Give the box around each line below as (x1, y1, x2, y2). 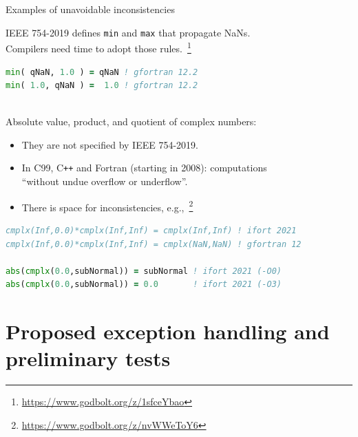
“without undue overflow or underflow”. (21, 174, 188, 189)
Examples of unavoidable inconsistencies (6, 2, 175, 16)
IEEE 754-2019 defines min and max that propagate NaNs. (6, 25, 251, 39)
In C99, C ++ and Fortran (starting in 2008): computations (21, 160, 267, 175)
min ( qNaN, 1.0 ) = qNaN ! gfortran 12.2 (6, 67, 198, 77)
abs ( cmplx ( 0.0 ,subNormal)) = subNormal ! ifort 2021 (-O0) (6, 266, 282, 276)
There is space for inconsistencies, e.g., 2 (21, 198, 193, 214)
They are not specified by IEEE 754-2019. (21, 137, 198, 151)
